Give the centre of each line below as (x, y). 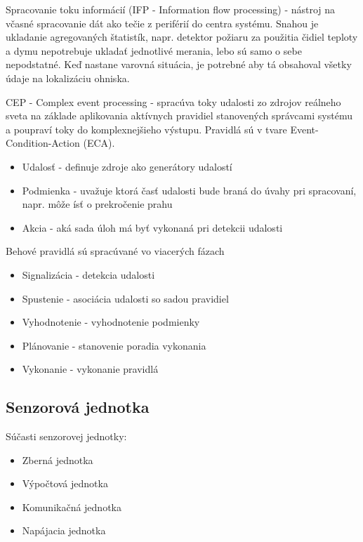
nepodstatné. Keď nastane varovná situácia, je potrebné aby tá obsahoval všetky (179, 64)
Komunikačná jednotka (72, 507)
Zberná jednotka (58, 460)
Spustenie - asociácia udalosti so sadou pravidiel (125, 298)
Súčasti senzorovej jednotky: (66, 436)
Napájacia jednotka (64, 530)
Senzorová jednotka (78, 407)
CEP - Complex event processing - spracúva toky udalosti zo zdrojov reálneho (173, 101)
